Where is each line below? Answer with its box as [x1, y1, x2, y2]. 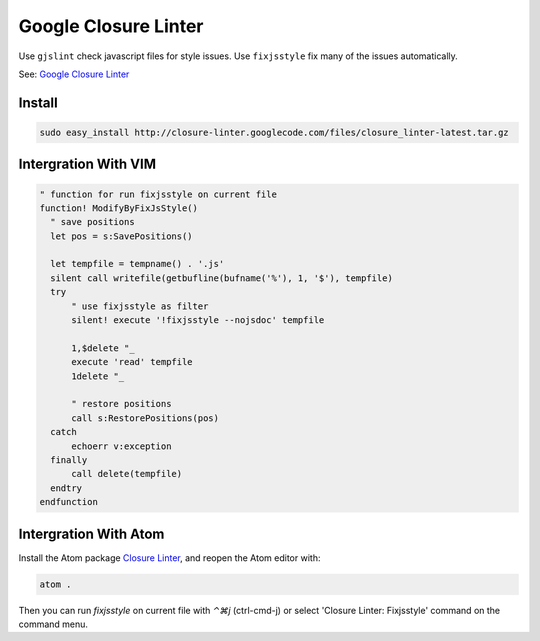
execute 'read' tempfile [71, 356, 194, 368]
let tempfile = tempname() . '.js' [50, 258, 225, 270]
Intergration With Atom [18, 525, 165, 542]
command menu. [18, 618, 89, 630]
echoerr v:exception [71, 440, 172, 452]
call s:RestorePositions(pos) [71, 412, 220, 424]
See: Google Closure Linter [18, 68, 130, 80]
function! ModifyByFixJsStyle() [39, 202, 199, 214]
